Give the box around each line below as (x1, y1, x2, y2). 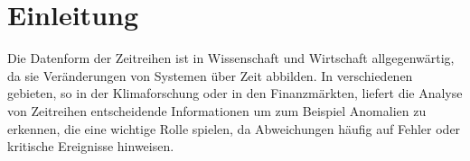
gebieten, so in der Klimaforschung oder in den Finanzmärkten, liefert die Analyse (7, 84, 463, 103)
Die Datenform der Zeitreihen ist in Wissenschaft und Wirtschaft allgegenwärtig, (7, 49, 455, 67)
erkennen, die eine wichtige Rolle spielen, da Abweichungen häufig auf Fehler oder (7, 119, 461, 138)
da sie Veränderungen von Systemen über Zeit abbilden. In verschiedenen (7, 66, 413, 85)
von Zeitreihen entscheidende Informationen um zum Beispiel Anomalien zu (7, 101, 427, 120)
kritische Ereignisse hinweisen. (7, 137, 174, 156)
